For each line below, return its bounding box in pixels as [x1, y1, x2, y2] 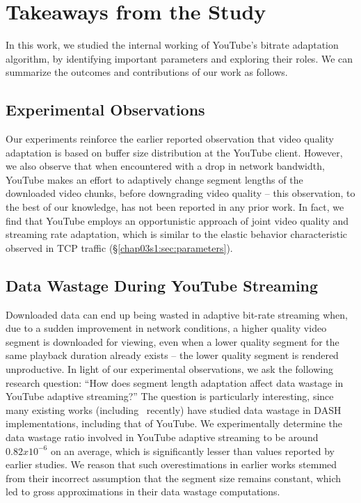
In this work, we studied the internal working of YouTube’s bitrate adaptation [6, 38, 339, 52]
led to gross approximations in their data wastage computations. [6, 484, 280, 499]
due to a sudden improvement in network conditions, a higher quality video [6, 321, 327, 335]
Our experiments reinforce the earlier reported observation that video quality [6, 131, 334, 146]
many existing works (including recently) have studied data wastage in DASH [6, 402, 342, 417]
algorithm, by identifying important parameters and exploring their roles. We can [6, 51, 353, 65]
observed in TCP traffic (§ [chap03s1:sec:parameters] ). [6, 240, 233, 255]
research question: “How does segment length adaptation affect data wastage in [6, 375, 344, 390]
